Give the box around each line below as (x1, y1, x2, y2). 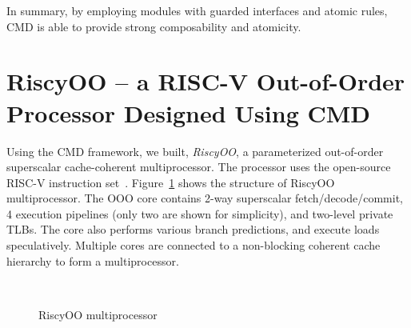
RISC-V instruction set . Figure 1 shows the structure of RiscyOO (6, 174, 335, 190)
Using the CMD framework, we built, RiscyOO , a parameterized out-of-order (6, 142, 384, 159)
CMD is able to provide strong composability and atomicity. (6, 18, 301, 34)
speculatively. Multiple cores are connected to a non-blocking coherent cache (6, 237, 381, 254)
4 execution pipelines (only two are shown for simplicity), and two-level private (6, 205, 393, 222)
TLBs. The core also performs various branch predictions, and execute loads (6, 221, 380, 238)
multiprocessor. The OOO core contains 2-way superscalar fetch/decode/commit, (6, 190, 403, 206)
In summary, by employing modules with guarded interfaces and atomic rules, (6, 2, 388, 18)
